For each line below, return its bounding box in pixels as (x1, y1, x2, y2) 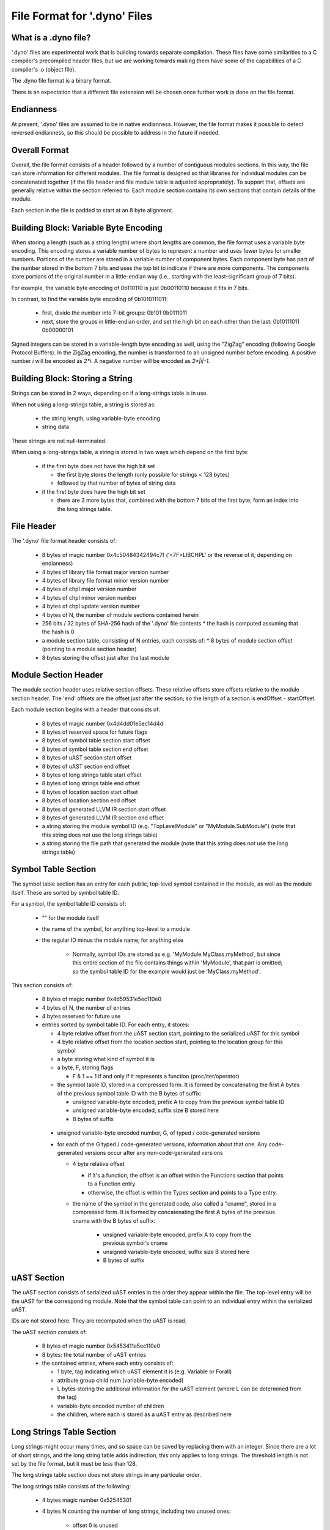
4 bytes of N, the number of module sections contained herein (42, 611, 199, 618)
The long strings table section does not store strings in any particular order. (11, 1471, 202, 1479)
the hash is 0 (42, 628, 75, 636)
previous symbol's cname (103, 1239, 168, 1247)
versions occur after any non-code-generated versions (84, 1149, 223, 1156)
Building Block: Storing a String (11, 373, 133, 384)
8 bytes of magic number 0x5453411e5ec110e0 (42, 1342, 161, 1349)
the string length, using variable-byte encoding (42, 415, 161, 422)
